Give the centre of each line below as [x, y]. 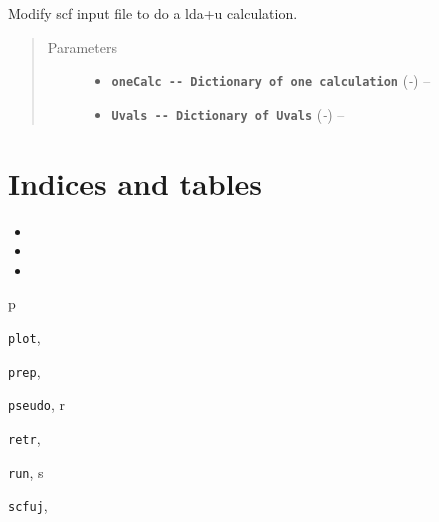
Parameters [82, 46]
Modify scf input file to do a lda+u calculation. [153, 13]
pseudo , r [37, 404]
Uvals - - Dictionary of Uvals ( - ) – [228, 113]
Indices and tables [135, 182]
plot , [24, 337]
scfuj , [28, 505]
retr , [24, 437]
